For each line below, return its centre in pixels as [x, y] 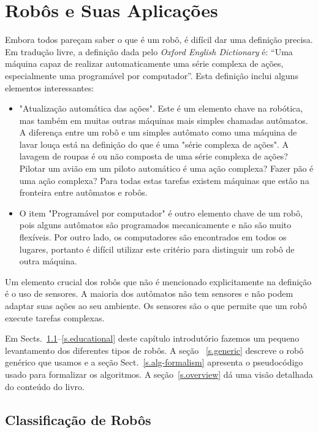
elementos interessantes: [50, 87]
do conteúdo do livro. [45, 386]
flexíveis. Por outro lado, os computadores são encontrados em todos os [153, 237]
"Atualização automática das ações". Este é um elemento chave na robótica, [161, 108]
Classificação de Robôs [78, 419]
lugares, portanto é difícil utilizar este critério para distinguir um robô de [157, 249]
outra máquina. [48, 261]
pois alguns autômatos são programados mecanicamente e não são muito [155, 225]
